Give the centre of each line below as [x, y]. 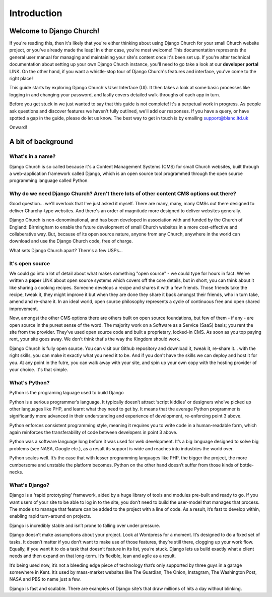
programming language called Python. [49, 181]
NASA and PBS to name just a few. [45, 579]
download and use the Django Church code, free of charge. [71, 241]
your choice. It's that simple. [39, 370]
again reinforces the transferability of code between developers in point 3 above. [93, 432]
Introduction [36, 13]
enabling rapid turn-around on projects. [50, 516]
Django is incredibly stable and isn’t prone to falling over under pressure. [85, 525]
